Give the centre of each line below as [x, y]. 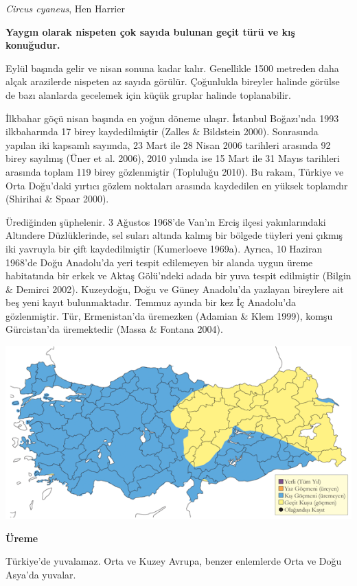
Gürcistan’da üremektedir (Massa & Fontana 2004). [114, 329]
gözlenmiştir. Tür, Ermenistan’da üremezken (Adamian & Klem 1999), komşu [169, 315]
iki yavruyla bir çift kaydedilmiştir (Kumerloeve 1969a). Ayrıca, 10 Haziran [164, 248]
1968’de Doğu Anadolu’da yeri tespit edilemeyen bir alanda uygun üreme [159, 262]
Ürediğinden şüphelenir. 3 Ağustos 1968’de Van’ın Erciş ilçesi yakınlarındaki [166, 221]
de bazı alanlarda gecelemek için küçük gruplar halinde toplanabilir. [148, 94]
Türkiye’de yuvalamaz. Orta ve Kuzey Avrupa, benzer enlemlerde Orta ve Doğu [174, 561]
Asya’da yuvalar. [41, 574]
